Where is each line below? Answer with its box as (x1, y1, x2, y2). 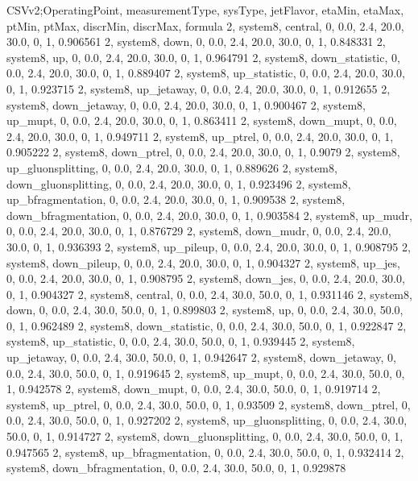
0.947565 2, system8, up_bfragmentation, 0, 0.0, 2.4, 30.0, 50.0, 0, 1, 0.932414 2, (6, 443, 404, 460)
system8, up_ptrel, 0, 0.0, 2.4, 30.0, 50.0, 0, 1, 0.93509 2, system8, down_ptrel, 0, (6, 396, 411, 413)
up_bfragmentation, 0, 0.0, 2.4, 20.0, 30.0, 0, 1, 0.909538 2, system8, (6, 191, 346, 208)
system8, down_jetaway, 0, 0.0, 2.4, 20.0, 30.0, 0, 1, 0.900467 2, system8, (6, 96, 366, 113)
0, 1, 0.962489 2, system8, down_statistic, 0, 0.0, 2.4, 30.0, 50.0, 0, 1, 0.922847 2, (6, 317, 407, 334)
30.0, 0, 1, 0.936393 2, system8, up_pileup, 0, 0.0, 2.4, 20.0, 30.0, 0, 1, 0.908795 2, (6, 238, 411, 255)
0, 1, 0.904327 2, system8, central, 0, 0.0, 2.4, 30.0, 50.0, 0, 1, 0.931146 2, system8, (6, 285, 412, 302)
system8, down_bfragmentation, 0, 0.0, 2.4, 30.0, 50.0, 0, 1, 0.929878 (6, 459, 346, 476)
